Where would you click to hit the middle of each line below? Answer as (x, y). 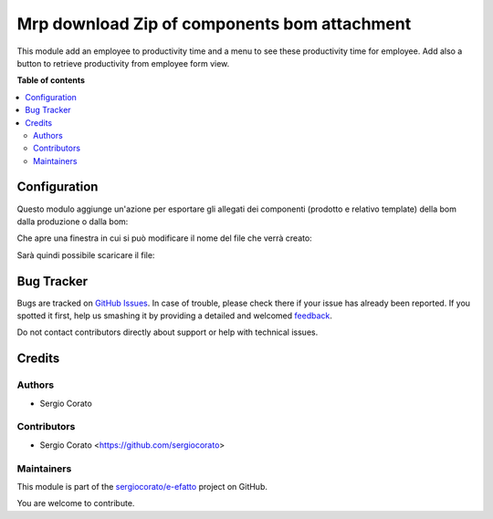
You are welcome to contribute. (76, 503)
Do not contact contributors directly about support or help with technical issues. (168, 332)
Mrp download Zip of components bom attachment (214, 24)
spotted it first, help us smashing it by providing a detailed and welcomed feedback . (175, 316)
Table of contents (51, 80)
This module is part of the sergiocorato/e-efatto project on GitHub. (142, 486)
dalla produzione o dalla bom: (73, 221)
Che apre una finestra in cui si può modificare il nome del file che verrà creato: (164, 238)
